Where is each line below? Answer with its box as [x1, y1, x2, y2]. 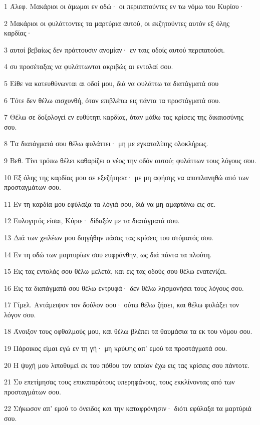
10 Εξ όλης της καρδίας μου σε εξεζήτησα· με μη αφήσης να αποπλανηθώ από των [4, 172, 249, 182]
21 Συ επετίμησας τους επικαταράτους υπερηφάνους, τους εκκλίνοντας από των [4, 376, 235, 387]
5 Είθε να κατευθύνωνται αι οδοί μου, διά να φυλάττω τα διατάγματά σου [4, 78, 219, 88]
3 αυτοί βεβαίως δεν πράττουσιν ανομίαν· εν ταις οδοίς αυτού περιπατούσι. [4, 44, 225, 55]
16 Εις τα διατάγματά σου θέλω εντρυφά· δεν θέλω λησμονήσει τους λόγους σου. [4, 282, 244, 293]
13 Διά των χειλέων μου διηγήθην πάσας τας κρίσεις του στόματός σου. [4, 232, 214, 242]
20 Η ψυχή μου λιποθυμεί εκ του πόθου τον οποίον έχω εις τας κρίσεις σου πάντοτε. [4, 359, 250, 370]
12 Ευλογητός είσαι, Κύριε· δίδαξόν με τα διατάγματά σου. [4, 215, 180, 226]
